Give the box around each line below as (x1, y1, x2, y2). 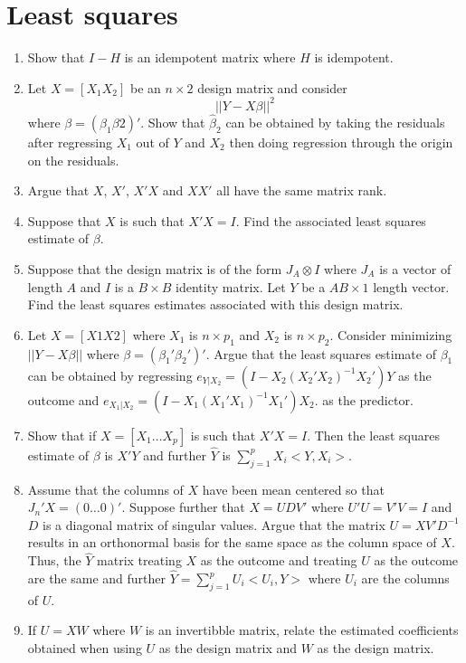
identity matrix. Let (176, 277, 286, 296)
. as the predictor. (314, 390, 414, 409)
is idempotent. (314, 48, 394, 67)
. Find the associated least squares (235, 211, 426, 230)
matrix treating (97, 551, 182, 570)
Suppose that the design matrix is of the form (27, 260, 282, 278)
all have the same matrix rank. (216, 181, 387, 200)
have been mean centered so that (202, 479, 385, 498)
